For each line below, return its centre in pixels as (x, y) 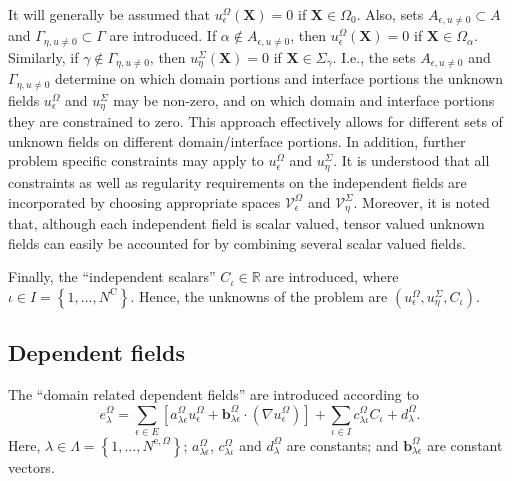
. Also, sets (390, 14)
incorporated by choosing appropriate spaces (144, 201)
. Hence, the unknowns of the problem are (259, 295)
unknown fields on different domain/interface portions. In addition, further (237, 140)
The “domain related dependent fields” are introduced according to (213, 393)
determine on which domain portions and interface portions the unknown (279, 78)
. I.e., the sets (374, 56)
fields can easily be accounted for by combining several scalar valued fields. (237, 242)
